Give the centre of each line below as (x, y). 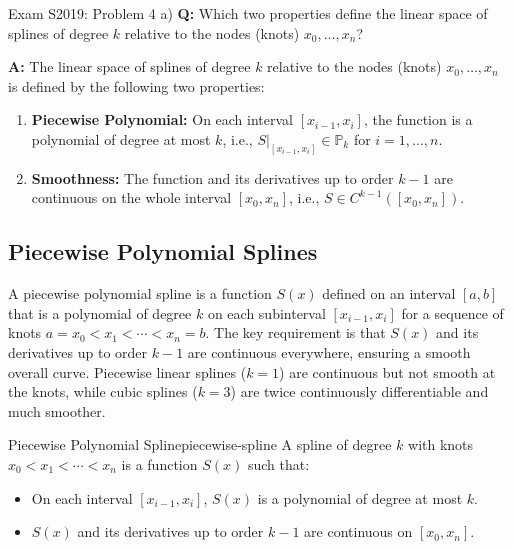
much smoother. (57, 410)
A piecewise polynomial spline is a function (140, 293)
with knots (441, 444)
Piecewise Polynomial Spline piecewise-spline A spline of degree (200, 444)
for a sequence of (452, 312)
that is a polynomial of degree (100, 312)
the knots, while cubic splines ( (103, 391)
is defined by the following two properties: (136, 85)
